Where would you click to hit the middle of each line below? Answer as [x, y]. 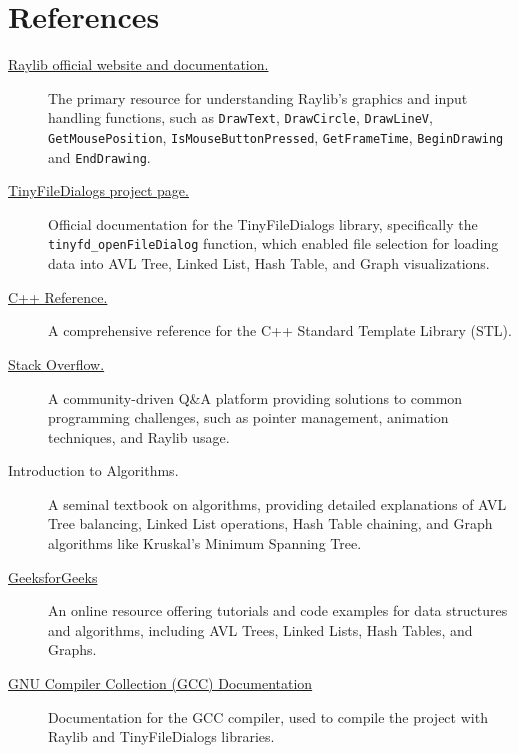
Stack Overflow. [56, 363]
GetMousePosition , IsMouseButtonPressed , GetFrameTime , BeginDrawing [276, 136]
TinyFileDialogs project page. [98, 190]
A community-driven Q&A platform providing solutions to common [255, 397]
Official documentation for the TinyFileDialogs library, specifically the [263, 223]
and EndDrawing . [99, 156]
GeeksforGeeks [53, 576]
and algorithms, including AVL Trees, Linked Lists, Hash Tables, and [260, 629]
